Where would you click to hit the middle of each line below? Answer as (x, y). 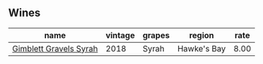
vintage (120, 35)
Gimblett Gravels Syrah (55, 48)
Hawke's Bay (201, 48)
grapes (156, 35)
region (202, 35)
